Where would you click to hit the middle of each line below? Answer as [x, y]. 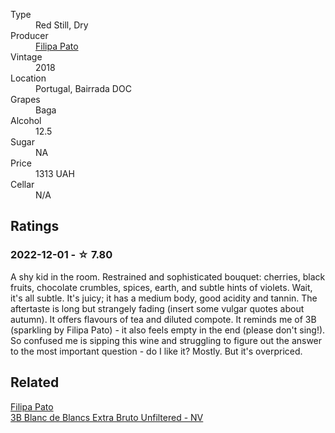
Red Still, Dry [62, 25]
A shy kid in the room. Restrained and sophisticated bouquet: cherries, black [168, 276]
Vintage [26, 57]
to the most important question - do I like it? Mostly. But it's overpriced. [156, 351]
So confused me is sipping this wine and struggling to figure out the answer [166, 340]
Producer [29, 35]
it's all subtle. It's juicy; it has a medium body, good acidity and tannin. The [164, 298]
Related [35, 382]
